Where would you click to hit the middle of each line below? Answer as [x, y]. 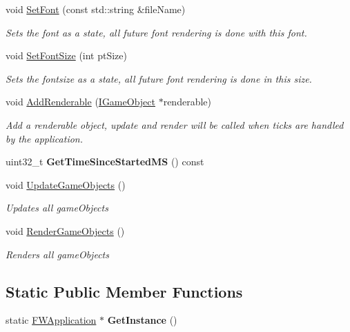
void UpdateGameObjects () [66, 184]
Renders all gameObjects [57, 254]
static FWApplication [51, 320]
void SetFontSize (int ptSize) [67, 55]
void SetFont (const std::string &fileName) [96, 9]
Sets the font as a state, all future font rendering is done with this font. [156, 32]
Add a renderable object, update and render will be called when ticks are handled [175, 124]
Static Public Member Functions [124, 291]
